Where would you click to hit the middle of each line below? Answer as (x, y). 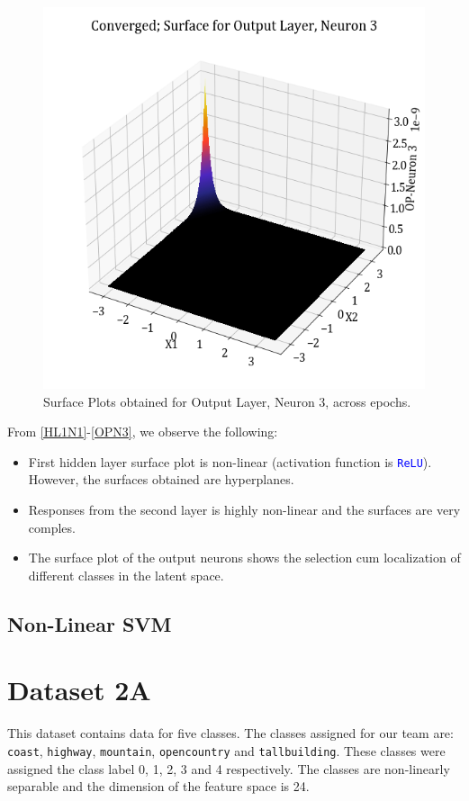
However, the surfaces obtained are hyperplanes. (161, 479)
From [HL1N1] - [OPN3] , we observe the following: (143, 432)
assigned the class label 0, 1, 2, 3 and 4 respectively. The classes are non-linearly (229, 768)
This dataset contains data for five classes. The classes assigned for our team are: (230, 733)
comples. (52, 527)
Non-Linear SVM (90, 623)
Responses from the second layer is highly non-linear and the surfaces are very (244, 510)
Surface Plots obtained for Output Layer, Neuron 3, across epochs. (227, 401)
